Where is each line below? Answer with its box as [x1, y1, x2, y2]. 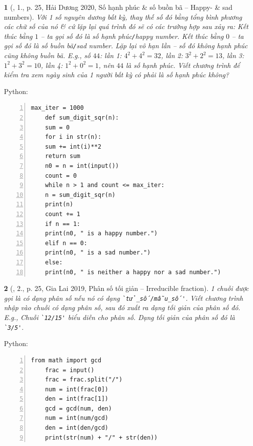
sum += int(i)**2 [45, 143, 102, 150]
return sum [45, 153, 81, 160]
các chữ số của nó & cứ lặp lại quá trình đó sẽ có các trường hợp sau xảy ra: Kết [4, 21, 249, 32]
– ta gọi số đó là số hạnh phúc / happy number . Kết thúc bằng [40, 31, 224, 41]
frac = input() [45, 366, 94, 374]
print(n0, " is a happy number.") [45, 230, 158, 237]
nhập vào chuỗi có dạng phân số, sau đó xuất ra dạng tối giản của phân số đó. [4, 302, 241, 313]
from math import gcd [31, 356, 102, 364]
